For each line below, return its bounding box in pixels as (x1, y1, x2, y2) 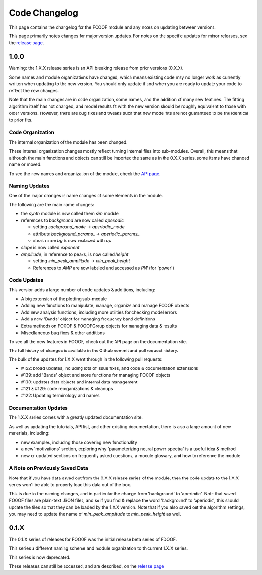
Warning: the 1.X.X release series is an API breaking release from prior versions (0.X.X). (9, 65, 184, 71)
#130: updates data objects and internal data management (21, 379, 138, 385)
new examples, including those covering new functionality (21, 439, 138, 445)
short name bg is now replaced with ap (33, 238, 112, 243)
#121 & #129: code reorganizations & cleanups (21, 385, 113, 391)
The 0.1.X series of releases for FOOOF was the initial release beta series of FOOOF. (9, 536, 177, 543)
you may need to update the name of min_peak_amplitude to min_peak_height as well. (9, 511, 182, 517)
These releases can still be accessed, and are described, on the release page (9, 563, 164, 569)
